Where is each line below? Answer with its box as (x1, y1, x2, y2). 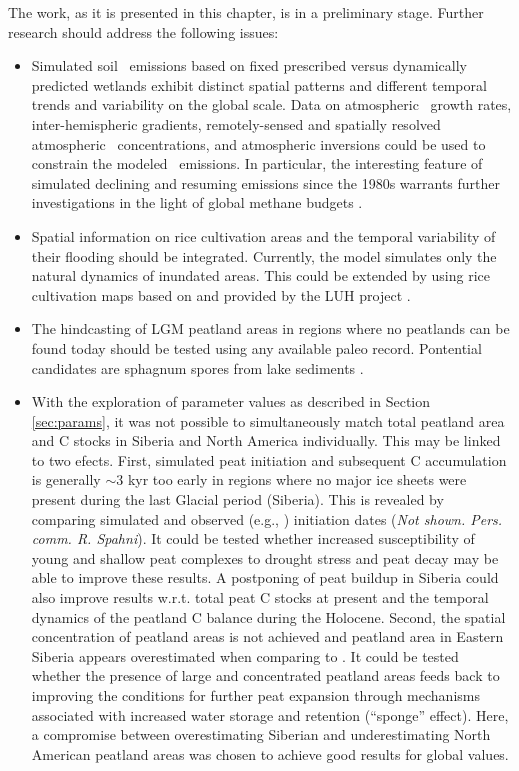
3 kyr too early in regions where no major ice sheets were (116, 469, 467, 490)
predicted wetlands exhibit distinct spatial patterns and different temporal (31, 74, 487, 95)
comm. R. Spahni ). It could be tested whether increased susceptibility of (31, 528, 475, 549)
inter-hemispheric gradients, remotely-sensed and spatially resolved (31, 113, 441, 134)
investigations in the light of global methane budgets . (31, 192, 363, 213)
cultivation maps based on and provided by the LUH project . (31, 284, 411, 305)
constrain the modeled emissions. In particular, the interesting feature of (31, 153, 483, 174)
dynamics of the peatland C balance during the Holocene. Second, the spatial (31, 606, 506, 627)
